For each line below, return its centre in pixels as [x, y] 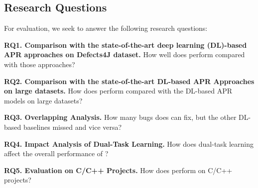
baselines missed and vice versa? [72, 127]
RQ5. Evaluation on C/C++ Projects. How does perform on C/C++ [118, 170]
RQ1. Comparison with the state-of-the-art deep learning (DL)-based [126, 45]
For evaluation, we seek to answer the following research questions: [106, 28]
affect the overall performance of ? [56, 153]
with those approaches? [40, 64]
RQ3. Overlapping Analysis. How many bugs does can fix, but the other [120, 117]
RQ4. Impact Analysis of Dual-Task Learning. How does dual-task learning [129, 143]
